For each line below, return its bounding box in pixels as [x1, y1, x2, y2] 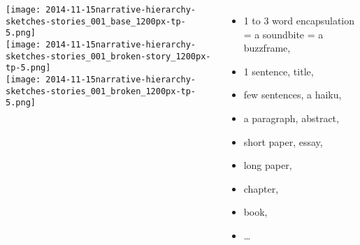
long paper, [243, 158, 292, 172]
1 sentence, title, [243, 64, 314, 78]
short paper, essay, [243, 134, 323, 149]
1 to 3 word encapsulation [243, 13, 355, 27]
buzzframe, [243, 40, 291, 55]
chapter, [243, 181, 279, 195]
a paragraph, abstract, [243, 110, 339, 125]
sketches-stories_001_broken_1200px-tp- [6, 86, 196, 96]
